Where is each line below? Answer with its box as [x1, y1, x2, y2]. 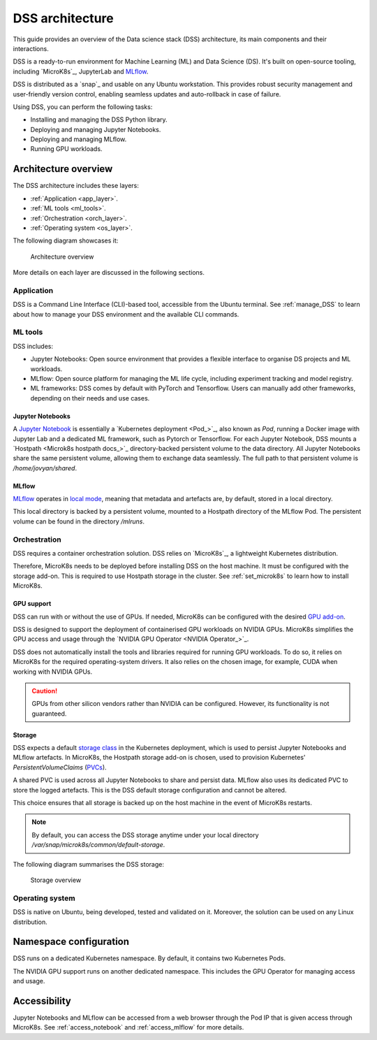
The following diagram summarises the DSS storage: [13, 860, 164, 868]
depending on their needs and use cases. [30, 393, 150, 402]
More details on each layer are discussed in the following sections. [13, 268, 205, 277]
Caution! [31, 686, 58, 695]
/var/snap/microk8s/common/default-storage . [31, 841, 165, 849]
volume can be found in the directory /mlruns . [13, 517, 145, 526]
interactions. [13, 44, 49, 52]
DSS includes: [13, 342, 54, 350]
